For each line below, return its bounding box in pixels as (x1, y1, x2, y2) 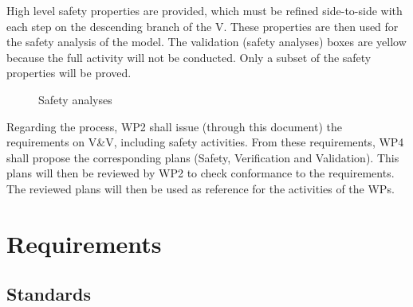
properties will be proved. (6, 64, 132, 81)
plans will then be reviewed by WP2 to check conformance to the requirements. (6, 165, 395, 181)
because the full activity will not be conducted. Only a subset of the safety (6, 49, 372, 65)
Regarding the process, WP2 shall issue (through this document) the (6, 118, 342, 134)
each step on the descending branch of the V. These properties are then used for (6, 17, 399, 34)
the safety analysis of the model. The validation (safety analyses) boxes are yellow (6, 33, 407, 50)
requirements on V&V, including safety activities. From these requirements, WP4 (6, 134, 404, 150)
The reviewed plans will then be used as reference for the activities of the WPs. (6, 180, 395, 196)
